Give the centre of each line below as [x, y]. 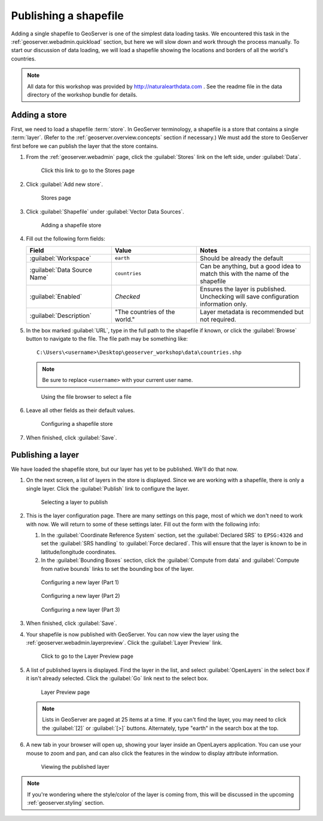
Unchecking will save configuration [249, 296]
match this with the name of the [245, 273]
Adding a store [39, 115]
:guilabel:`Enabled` [56, 296]
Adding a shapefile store [71, 225]
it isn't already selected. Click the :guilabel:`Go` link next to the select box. [117, 678]
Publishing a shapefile [67, 16]
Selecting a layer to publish [74, 502]
